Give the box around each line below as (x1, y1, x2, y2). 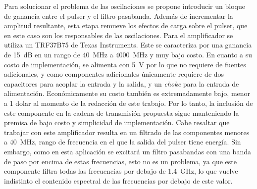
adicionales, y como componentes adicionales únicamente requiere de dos (4, 69, 224, 79)
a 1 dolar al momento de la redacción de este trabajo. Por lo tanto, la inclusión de (4, 97, 253, 108)
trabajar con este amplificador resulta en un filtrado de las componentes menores (4, 127, 250, 137)
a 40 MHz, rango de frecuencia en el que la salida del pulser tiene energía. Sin (4, 137, 241, 147)
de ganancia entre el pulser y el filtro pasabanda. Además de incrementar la (4, 10, 233, 21)
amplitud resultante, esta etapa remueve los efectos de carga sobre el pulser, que (4, 20, 248, 31)
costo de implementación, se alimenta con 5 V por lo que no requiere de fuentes (4, 59, 246, 69)
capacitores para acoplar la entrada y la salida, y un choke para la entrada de (4, 78, 239, 89)
